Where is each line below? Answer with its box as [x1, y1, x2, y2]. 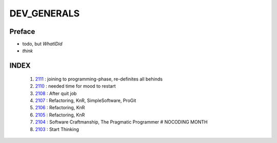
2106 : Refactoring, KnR [35, 105, 85, 111]
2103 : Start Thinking [35, 126, 80, 132]
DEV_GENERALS [9, 8, 80, 19]
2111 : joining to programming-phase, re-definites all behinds [35, 76, 163, 82]
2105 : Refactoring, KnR [35, 112, 85, 118]
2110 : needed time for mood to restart [35, 83, 116, 89]
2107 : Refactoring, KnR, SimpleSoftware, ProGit [35, 97, 136, 104]
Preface [9, 27, 35, 36]
